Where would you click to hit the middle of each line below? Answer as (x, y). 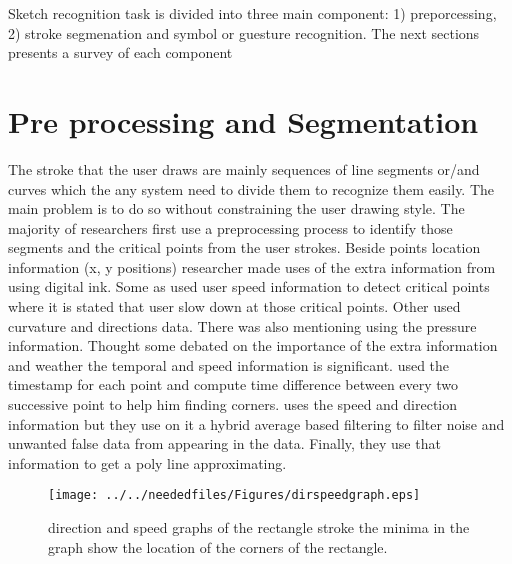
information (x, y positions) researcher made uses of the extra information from (252, 266)
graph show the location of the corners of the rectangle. (218, 546)
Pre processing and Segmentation (243, 120)
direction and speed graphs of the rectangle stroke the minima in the (259, 527)
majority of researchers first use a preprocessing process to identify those (230, 227)
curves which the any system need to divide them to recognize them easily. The (251, 188)
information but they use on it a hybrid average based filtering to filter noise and (256, 423)
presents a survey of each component (120, 52)
